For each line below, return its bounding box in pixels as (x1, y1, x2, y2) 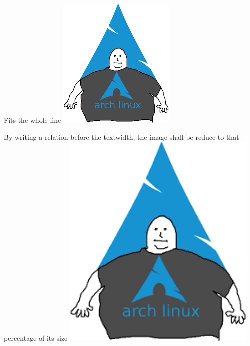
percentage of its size (4, 333, 68, 343)
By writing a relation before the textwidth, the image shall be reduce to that (4, 131, 239, 142)
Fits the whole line (4, 115, 61, 125)
